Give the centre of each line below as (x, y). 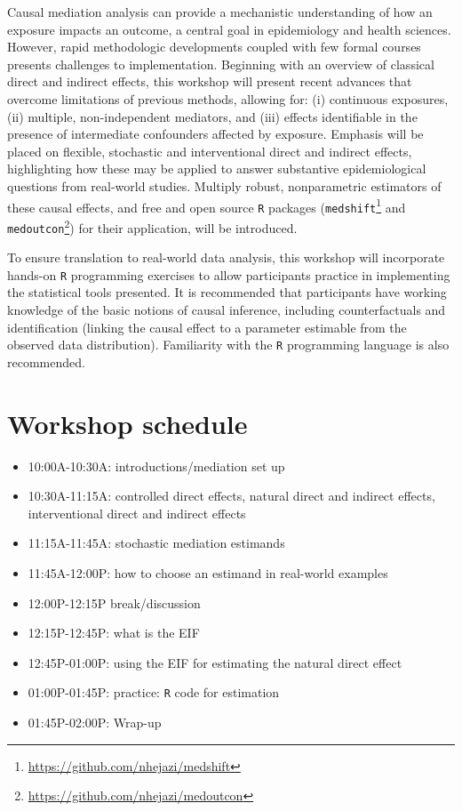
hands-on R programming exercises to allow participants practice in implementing (229, 274)
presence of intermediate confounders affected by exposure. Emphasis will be (215, 134)
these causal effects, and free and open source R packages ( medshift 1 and (207, 205)
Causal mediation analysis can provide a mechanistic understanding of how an (220, 12)
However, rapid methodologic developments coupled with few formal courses (214, 47)
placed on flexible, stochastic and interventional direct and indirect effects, (210, 151)
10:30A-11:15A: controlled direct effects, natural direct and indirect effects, (231, 496)
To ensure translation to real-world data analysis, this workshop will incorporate (226, 257)
